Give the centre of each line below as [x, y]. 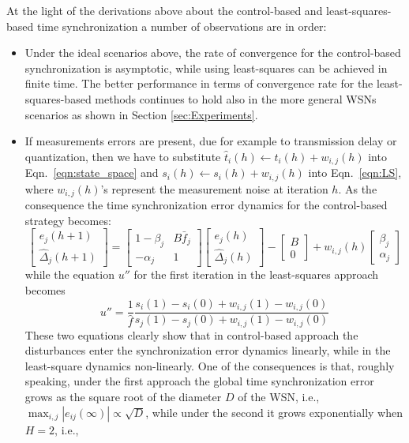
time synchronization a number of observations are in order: [182, 26]
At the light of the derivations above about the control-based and [165, 10]
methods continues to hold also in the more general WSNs [236, 98]
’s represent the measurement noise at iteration [214, 188]
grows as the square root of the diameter [123, 396]
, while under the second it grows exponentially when [274, 412]
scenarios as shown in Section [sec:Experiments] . [141, 114]
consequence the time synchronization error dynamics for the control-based [206, 205]
